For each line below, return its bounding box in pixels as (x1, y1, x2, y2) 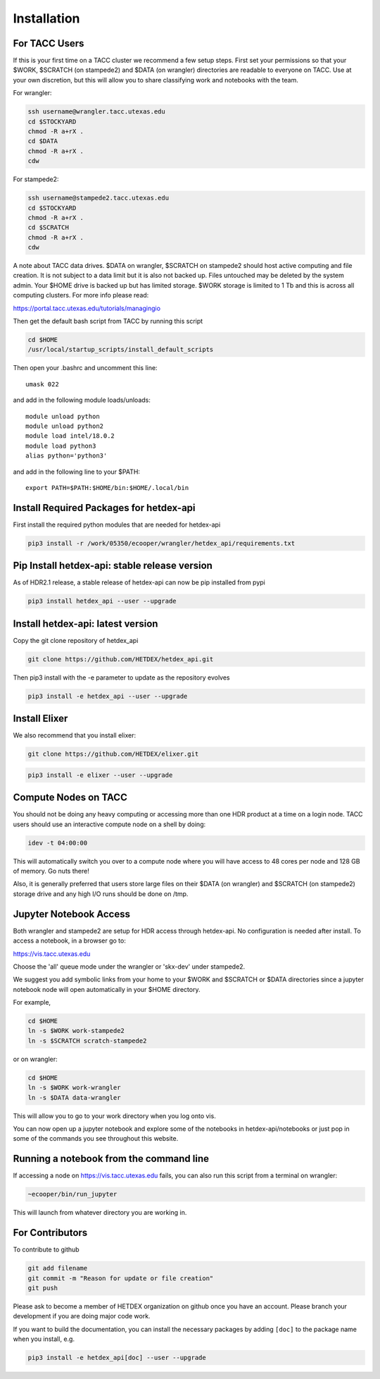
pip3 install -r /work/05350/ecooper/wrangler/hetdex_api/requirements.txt (27, 539, 296, 547)
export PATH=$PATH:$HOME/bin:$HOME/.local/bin (25, 484, 189, 491)
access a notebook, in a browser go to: (13, 936, 126, 945)
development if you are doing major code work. (13, 1312, 151, 1320)
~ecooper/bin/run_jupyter (27, 1190, 118, 1199)
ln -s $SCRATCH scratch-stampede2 (27, 1036, 147, 1045)
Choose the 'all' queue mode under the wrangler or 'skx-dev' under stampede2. (13, 962, 246, 971)
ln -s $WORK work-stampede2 (27, 1026, 125, 1035)
